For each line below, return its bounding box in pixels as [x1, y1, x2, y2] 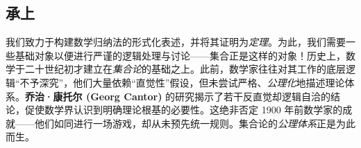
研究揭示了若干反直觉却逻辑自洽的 [175, 89, 331, 103]
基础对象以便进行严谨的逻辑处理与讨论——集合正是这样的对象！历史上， [15, 48, 346, 62]
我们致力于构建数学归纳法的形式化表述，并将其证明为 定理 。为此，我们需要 [6, 35, 346, 49]
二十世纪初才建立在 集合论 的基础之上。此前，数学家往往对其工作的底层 [24, 62, 346, 76]
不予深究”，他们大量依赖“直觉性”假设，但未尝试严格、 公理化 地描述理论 [19, 75, 345, 89]
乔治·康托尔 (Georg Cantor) [25, 89, 162, 103]
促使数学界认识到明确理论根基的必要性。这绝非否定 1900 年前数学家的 [24, 102, 343, 117]
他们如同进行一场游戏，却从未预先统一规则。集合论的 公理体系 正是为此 [34, 115, 355, 130]
